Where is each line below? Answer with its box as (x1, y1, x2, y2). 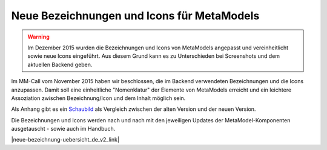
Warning (27, 33, 50, 40)
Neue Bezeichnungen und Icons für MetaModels (11, 9, 260, 22)
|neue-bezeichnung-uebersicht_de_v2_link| (11, 136, 119, 143)
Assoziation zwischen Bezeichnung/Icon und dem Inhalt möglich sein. (11, 94, 186, 102)
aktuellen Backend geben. (27, 61, 93, 68)
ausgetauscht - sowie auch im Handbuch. (11, 125, 116, 133)
